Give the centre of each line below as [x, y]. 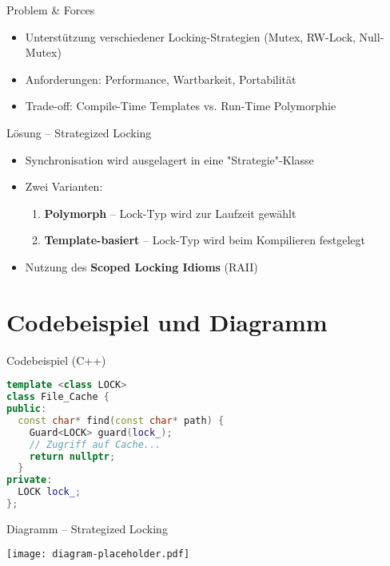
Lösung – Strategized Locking [79, 132]
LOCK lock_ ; [50, 492]
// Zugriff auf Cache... [95, 444]
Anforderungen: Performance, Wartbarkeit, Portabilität [161, 79]
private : [30, 480]
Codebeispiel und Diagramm [167, 321]
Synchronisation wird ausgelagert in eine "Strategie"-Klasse [169, 159]
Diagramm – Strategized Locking [87, 528]
